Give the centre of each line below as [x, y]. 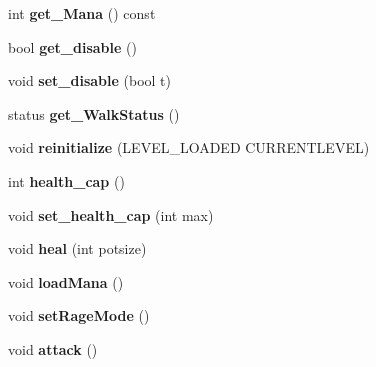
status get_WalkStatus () [94, 113]
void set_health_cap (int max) [111, 214]
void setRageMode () [79, 315]
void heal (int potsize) [77, 248]
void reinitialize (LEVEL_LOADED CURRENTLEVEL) [189, 147]
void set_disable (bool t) [90, 80]
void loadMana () [66, 281]
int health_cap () [66, 180]
